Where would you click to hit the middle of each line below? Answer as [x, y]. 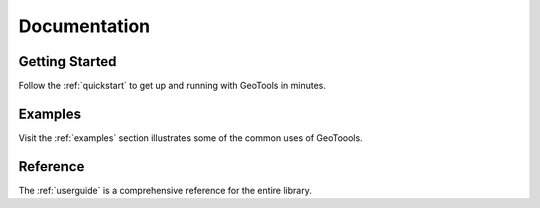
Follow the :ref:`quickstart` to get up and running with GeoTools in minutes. [172, 86]
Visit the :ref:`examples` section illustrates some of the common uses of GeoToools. [191, 137]
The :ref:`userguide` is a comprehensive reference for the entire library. [165, 190]
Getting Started [67, 61]
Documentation [84, 26]
